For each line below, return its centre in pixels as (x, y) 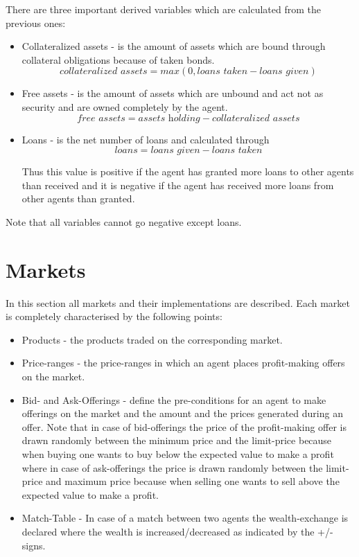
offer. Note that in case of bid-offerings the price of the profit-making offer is (184, 426)
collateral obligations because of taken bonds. (118, 59)
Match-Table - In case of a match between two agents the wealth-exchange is (185, 518)
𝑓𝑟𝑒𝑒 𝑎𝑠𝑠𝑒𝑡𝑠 (101, 118)
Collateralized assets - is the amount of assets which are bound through (174, 46)
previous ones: (36, 23)
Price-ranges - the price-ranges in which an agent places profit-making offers (183, 363)
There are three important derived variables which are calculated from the (163, 9)
